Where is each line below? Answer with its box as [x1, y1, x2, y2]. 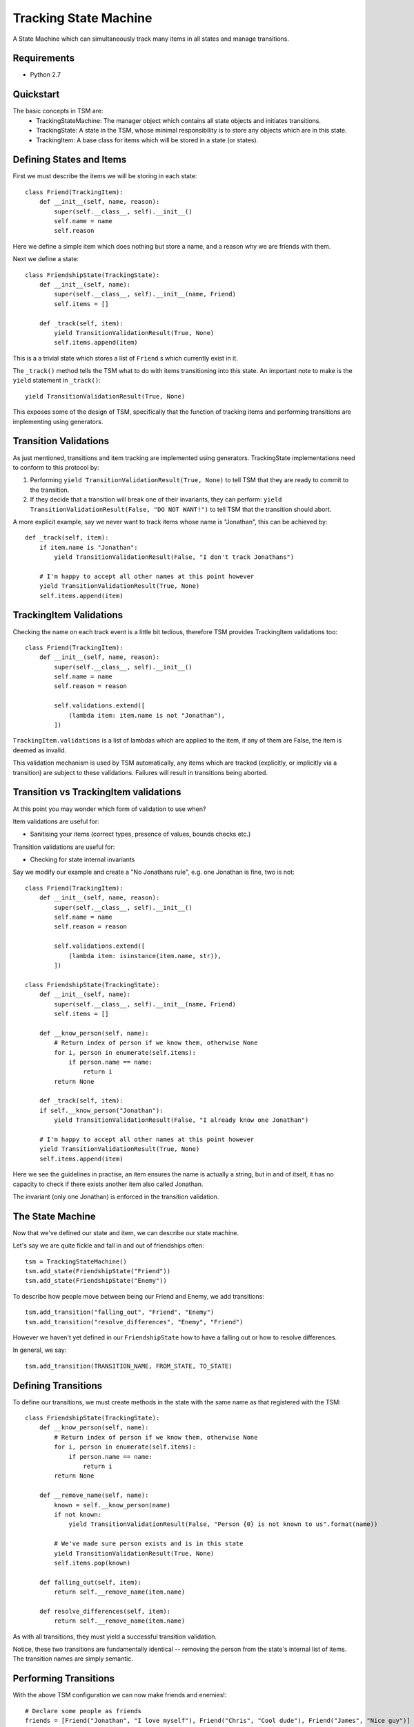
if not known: [54, 1510, 102, 1518]
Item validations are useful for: [12, 817, 99, 826]
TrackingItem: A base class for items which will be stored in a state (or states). [36, 135, 259, 144]
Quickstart [12, 88, 60, 100]
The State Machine [12, 1210, 96, 1222]
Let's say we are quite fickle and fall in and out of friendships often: [12, 1241, 204, 1250]
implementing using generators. [12, 417, 103, 426]
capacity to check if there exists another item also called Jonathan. [12, 1180, 204, 1188]
